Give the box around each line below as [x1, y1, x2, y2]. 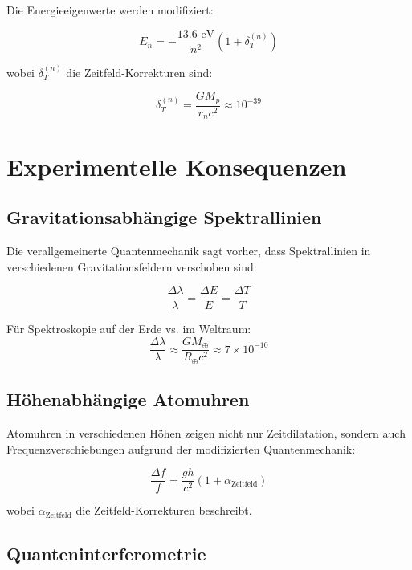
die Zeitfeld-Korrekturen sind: [66, 63, 213, 80]
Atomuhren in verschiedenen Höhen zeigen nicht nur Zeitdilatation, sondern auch [6, 424, 406, 441]
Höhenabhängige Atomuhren [6, 387, 250, 412]
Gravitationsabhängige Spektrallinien [6, 205, 322, 230]
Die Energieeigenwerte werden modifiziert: [6, 2, 214, 18]
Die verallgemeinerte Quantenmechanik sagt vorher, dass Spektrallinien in [6, 242, 371, 259]
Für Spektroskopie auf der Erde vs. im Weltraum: [6, 320, 251, 337]
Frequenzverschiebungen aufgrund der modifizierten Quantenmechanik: [6, 440, 356, 457]
